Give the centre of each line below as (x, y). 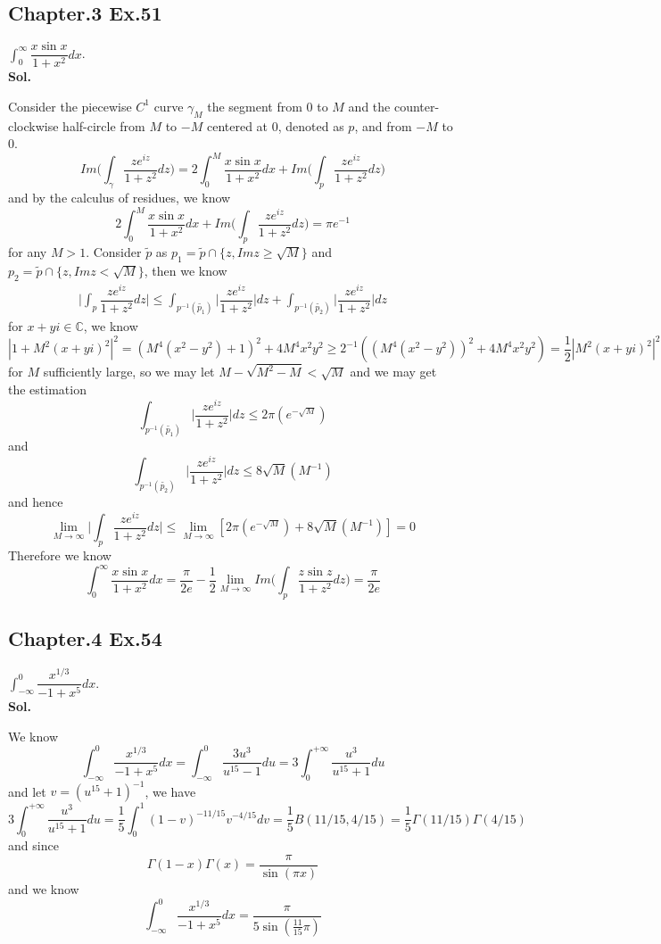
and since (33, 845)
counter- (417, 106)
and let (27, 791)
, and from (383, 125)
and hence (36, 502)
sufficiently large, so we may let (129, 372)
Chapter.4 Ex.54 (85, 638)
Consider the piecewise (70, 106)
